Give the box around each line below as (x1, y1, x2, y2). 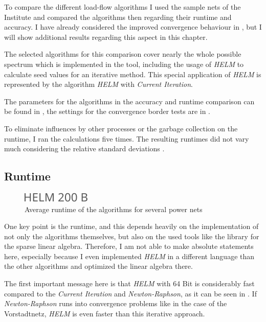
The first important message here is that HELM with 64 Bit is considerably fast (4, 278, 255, 289)
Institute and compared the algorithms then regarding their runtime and (4, 11, 232, 22)
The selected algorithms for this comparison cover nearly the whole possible (4, 49, 241, 59)
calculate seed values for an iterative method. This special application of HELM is (4, 68, 261, 79)
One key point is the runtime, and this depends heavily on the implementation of (4, 221, 259, 232)
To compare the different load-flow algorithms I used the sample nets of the (4, 2, 241, 12)
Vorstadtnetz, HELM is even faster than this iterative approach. (4, 308, 205, 318)
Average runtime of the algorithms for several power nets (25, 203, 203, 214)
